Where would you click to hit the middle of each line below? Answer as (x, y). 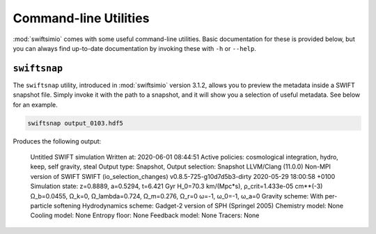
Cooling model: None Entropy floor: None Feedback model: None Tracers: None (145, 215)
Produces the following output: (57, 141)
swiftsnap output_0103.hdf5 (75, 123)
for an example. (36, 104)
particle (41, 205)
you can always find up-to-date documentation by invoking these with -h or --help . (135, 48)
